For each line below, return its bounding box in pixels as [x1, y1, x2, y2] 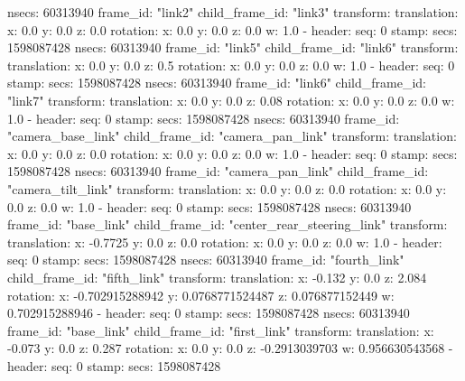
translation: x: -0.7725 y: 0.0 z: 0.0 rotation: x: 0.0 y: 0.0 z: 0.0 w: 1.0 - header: [7, 232, 442, 251]
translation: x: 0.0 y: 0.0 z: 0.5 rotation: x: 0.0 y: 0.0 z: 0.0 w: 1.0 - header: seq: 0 [7, 55, 455, 74]
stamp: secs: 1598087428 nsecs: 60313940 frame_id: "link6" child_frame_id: [7, 73, 426, 92]
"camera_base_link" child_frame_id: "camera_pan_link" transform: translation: [7, 126, 457, 145]
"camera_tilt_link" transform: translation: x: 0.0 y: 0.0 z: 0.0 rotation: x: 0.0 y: [7, 179, 447, 198]
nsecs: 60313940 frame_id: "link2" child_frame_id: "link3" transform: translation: [7, 3, 459, 21]
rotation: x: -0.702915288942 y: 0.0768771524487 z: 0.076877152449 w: [7, 285, 395, 304]
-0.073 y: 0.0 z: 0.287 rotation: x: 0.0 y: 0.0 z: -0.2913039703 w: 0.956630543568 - [7, 339, 453, 358]
